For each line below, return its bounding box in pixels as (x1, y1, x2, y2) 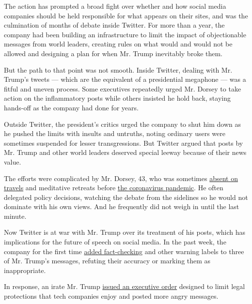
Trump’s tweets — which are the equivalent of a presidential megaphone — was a (4, 74, 246, 84)
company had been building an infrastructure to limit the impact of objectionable (4, 29, 246, 39)
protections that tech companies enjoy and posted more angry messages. (4, 291, 219, 301)
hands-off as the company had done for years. (4, 102, 139, 112)
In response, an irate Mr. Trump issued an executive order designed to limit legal (4, 281, 245, 291)
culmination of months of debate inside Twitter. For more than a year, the (4, 20, 225, 30)
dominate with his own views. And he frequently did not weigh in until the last (4, 201, 239, 212)
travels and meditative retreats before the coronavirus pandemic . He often (4, 182, 223, 193)
